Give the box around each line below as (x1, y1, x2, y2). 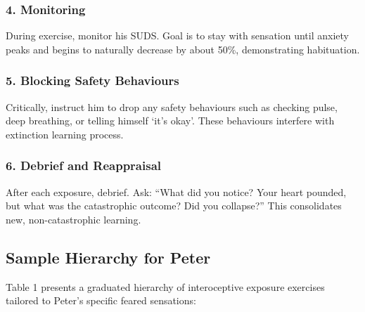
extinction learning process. (6, 126, 124, 141)
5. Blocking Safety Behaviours (6, 72, 179, 89)
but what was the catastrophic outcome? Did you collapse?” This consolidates (6, 198, 342, 213)
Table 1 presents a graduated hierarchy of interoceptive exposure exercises (6, 279, 325, 294)
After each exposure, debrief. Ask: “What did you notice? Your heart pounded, (6, 184, 347, 199)
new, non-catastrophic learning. (6, 212, 141, 226)
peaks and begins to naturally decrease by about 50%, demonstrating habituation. (6, 41, 360, 56)
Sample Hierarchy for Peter (6, 246, 211, 268)
